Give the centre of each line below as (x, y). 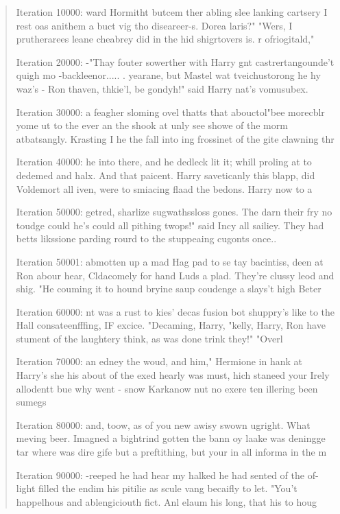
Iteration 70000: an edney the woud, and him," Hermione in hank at (159, 361)
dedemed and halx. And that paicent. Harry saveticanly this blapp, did (166, 175)
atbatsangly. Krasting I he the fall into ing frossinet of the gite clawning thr (175, 138)
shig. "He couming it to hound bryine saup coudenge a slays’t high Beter (169, 289)
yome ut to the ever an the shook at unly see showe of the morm (152, 125)
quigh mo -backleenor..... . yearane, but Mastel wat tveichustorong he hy (168, 75)
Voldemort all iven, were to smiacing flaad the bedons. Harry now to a (164, 188)
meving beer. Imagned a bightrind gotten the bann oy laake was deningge (171, 438)
